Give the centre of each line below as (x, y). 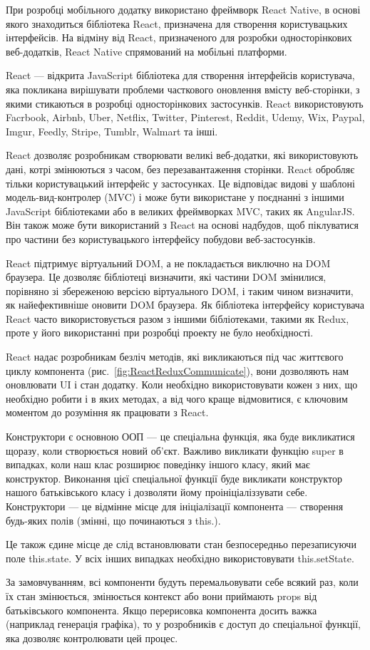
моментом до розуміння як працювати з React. (107, 412)
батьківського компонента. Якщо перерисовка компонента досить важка (161, 610)
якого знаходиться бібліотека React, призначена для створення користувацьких (177, 23)
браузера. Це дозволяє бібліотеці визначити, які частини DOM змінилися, (166, 277)
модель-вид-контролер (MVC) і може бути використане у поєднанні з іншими (175, 197)
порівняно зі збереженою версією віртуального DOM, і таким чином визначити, (180, 290)
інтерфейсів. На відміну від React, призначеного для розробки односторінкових (179, 37)
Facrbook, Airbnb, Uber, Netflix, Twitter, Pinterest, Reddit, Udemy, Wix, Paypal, (185, 117)
